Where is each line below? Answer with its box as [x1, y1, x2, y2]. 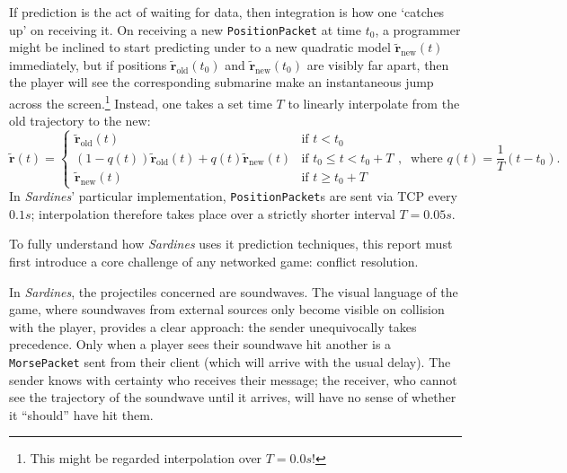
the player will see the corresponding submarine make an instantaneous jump [9, 73, 434, 92]
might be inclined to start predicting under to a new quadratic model [9, 38, 391, 57]
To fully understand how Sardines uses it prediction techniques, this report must [9, 234, 453, 253]
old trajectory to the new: [9, 111, 151, 130]
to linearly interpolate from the [288, 93, 460, 112]
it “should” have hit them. [9, 405, 154, 424]
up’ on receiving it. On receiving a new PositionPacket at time [9, 20, 361, 39]
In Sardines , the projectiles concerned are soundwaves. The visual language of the [9, 282, 458, 301]
